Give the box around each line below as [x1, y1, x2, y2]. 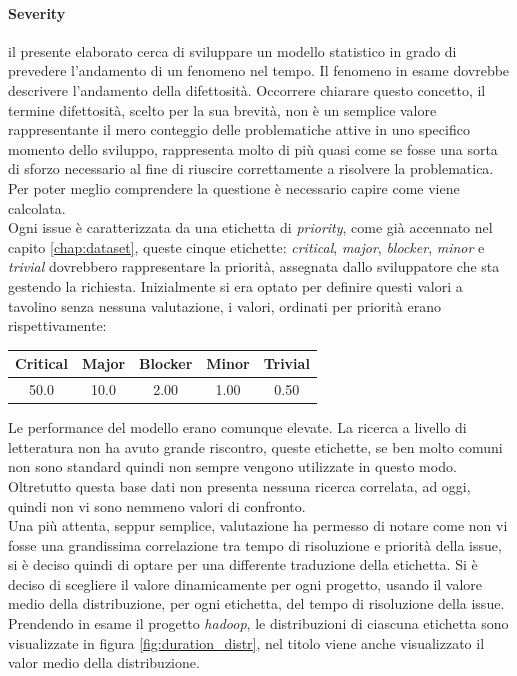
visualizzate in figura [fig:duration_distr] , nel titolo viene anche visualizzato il [8, 632, 485, 653]
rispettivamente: [8, 315, 107, 336]
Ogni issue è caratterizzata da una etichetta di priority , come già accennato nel [8, 217, 493, 238]
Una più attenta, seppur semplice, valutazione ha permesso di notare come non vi [8, 515, 508, 536]
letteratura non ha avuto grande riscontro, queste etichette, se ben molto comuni [8, 436, 503, 457]
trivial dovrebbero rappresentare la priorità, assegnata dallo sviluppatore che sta [8, 256, 500, 277]
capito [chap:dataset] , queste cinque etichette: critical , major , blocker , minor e [8, 236, 485, 257]
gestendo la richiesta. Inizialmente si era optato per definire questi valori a [8, 275, 463, 296]
